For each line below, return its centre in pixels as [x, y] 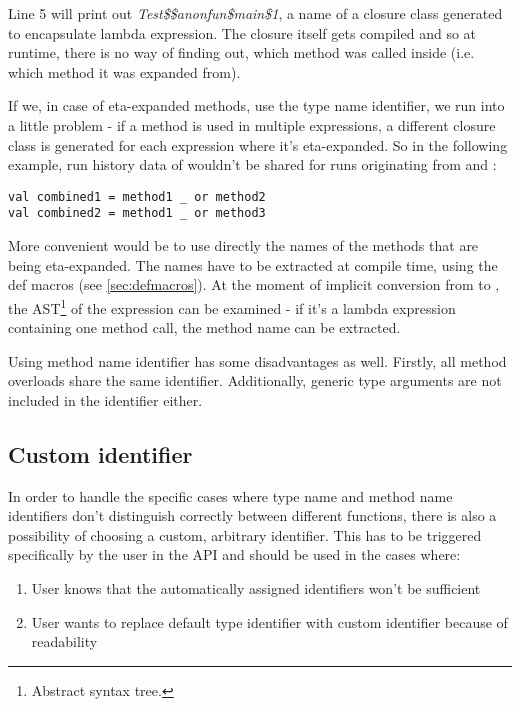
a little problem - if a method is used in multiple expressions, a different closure [252, 124]
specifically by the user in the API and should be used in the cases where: [234, 554]
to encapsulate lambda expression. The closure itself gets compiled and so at [242, 32]
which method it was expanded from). [124, 71]
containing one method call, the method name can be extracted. [204, 327]
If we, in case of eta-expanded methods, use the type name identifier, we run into [256, 105]
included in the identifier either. [105, 399]
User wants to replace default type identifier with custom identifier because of [269, 621]
